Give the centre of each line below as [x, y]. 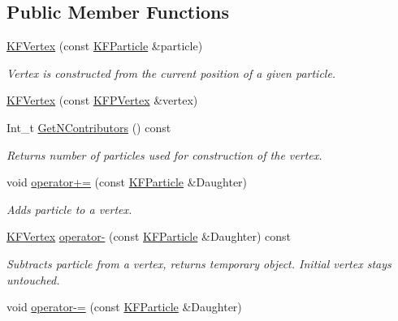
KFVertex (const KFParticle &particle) [105, 46]
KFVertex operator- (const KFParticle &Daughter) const [149, 236]
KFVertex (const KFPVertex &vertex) [102, 100]
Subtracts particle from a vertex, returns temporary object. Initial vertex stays [199, 263]
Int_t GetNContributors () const [89, 127]
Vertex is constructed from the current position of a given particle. [171, 73]
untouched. [33, 279]
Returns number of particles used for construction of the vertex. [164, 154]
